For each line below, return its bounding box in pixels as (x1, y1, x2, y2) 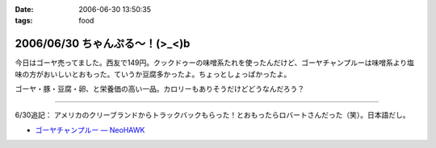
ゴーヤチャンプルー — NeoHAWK (35, 125, 145, 134)
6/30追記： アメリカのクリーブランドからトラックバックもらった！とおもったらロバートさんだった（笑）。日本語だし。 (15, 110, 410, 120)
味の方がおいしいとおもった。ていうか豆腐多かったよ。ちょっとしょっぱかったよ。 (15, 69, 291, 79)
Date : (15, 5, 34, 14)
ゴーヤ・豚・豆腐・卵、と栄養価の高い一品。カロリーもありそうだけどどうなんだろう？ (15, 84, 305, 94)
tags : (15, 16, 33, 26)
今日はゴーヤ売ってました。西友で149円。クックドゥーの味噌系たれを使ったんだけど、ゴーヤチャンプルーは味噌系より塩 (15, 58, 415, 68)
